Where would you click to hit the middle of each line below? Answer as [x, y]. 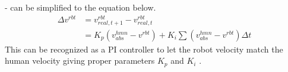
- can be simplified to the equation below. [80, 7]
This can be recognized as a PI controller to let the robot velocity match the [144, 49]
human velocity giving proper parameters [80, 60]
